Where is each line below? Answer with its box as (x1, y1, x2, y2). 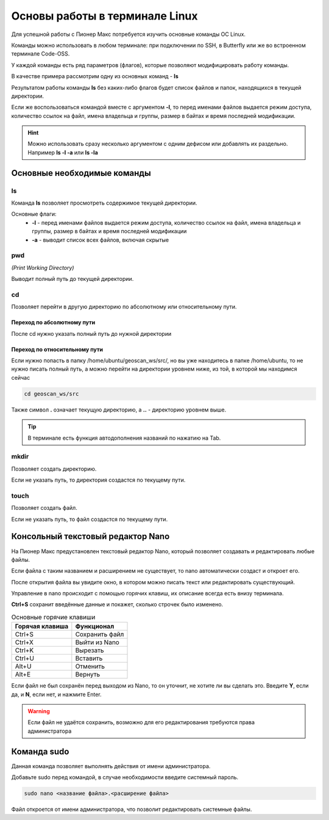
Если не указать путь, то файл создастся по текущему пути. (11, 515, 168, 523)
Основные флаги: (11, 211, 57, 218)
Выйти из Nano (75, 638, 120, 647)
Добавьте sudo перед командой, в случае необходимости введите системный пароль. (11, 774, 239, 781)
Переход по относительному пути (11, 346, 104, 353)
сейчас (11, 374, 30, 381)
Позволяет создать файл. (11, 504, 77, 512)
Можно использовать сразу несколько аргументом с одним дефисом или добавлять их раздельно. (27, 140, 288, 148)
